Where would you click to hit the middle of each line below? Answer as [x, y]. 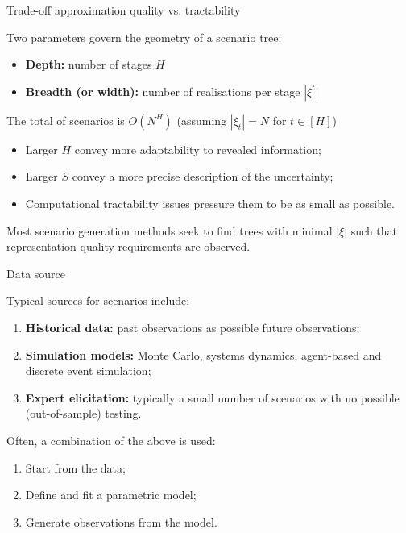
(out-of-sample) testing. [83, 413]
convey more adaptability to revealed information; [198, 149]
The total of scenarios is [66, 120]
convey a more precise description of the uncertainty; [203, 176]
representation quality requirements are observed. [128, 246]
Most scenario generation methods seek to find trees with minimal [170, 230]
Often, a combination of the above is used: [111, 440]
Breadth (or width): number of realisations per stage [163, 91]
